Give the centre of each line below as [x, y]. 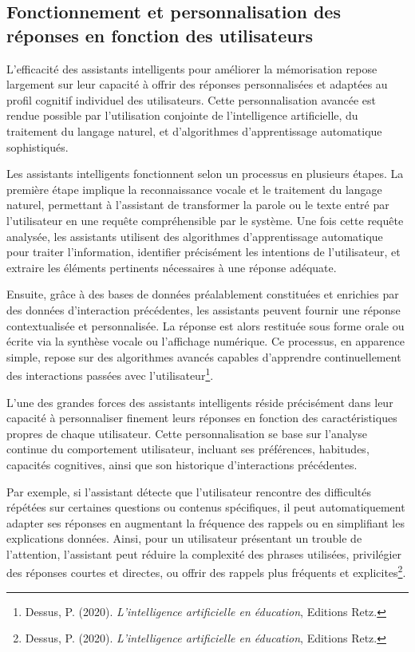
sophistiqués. [38, 146]
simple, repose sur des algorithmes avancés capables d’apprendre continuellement [204, 356]
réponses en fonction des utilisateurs [160, 35]
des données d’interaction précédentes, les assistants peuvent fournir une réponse [204, 309]
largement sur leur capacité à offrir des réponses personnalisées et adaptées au [197, 84]
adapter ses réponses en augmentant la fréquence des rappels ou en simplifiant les [206, 522]
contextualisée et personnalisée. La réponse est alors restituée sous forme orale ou [206, 325]
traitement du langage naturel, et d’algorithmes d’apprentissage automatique [194, 130]
